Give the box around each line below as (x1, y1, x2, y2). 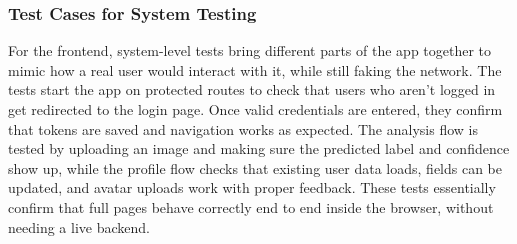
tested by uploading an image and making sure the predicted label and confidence (8, 138, 510, 159)
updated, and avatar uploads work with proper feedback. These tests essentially (8, 177, 496, 198)
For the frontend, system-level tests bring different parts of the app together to (8, 40, 492, 61)
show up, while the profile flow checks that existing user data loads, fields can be (8, 157, 503, 178)
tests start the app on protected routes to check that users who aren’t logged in (8, 79, 496, 100)
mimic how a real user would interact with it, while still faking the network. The (8, 59, 502, 80)
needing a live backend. (8, 216, 150, 237)
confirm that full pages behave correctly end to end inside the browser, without (8, 196, 494, 217)
